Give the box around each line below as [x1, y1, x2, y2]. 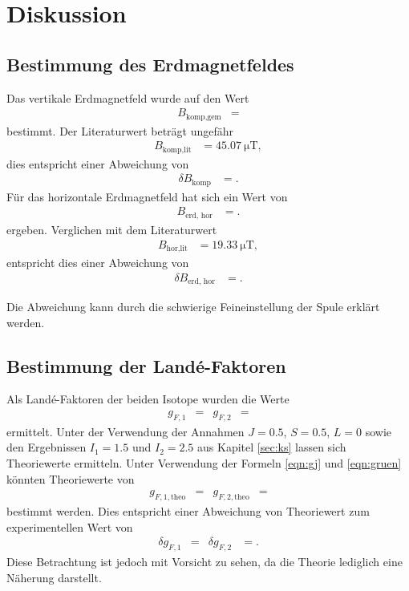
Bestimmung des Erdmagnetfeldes [6, 51, 294, 76]
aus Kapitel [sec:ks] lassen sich [197, 439, 346, 455]
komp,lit [162, 145, 192, 154]
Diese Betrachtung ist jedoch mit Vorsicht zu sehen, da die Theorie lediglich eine [6, 553, 403, 570]
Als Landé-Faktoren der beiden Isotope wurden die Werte [6, 391, 290, 407]
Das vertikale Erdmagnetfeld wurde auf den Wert [6, 89, 249, 106]
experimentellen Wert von [6, 518, 133, 535]
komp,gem [185, 112, 221, 121]
